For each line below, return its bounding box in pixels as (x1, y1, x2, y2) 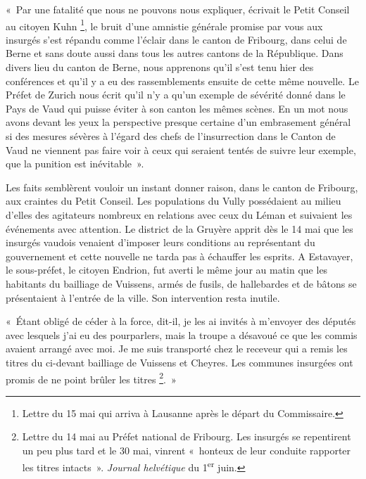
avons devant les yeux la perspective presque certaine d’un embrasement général (6, 115, 351, 129)
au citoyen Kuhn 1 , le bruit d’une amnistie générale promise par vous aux (6, 16, 323, 33)
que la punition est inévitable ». (6, 156, 144, 171)
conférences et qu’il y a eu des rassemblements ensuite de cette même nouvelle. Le (6, 73, 359, 88)
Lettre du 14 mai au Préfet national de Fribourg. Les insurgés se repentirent (22, 429, 351, 444)
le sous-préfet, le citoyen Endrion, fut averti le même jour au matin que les (6, 262, 328, 277)
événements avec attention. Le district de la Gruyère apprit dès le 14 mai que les (6, 221, 353, 236)
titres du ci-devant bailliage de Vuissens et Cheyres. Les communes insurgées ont (6, 355, 353, 369)
